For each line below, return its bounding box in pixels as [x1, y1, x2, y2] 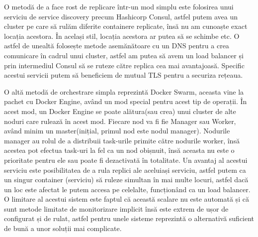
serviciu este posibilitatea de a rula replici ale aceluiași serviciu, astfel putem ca [4, 164, 246, 175]
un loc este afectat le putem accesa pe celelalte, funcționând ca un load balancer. [4, 184, 251, 194]
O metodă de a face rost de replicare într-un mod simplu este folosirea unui [4, 1, 234, 11]
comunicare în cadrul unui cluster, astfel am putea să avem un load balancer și [4, 50, 244, 60]
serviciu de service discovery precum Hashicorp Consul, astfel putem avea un [4, 11, 238, 21]
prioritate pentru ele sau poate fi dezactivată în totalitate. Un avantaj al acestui [4, 154, 248, 165]
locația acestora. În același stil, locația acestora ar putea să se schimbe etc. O [4, 30, 240, 41]
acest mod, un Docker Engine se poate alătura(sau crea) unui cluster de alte [4, 106, 236, 116]
